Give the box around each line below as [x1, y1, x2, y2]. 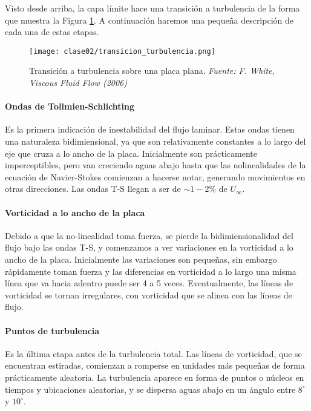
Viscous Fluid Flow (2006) [29, 76, 127, 89]
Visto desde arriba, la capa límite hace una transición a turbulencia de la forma [5, 2, 300, 14]
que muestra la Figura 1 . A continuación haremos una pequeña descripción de [5, 13, 293, 26]
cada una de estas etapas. [5, 25, 99, 38]
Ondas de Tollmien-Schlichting [5, 100, 135, 113]
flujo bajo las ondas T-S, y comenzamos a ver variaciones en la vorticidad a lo [5, 241, 293, 254]
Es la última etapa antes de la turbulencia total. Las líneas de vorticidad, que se [5, 347, 302, 360]
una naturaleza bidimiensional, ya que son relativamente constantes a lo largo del [5, 135, 306, 148]
